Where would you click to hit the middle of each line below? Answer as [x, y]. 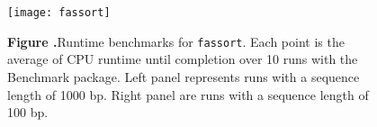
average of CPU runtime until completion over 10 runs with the [183, 59]
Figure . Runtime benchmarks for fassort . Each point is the [176, 41]
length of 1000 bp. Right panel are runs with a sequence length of [188, 94]
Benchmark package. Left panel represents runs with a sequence [184, 76]
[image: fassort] [59, 13]
